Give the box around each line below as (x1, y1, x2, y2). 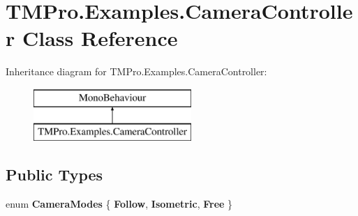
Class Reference (22, 24, 178, 52)
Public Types (6, 164, 103, 185)
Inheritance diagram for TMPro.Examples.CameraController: (6, 64, 267, 79)
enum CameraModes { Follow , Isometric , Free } (6, 196, 233, 211)
